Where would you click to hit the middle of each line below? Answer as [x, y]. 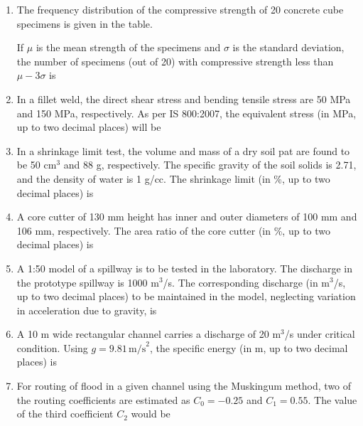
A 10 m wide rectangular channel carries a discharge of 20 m [149, 334]
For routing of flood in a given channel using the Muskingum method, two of [184, 386]
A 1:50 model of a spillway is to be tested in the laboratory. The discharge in [184, 268]
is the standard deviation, [288, 47]
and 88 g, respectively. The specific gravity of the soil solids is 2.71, [210, 165]
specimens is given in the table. [85, 23]
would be [151, 414]
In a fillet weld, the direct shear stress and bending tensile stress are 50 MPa [184, 98]
